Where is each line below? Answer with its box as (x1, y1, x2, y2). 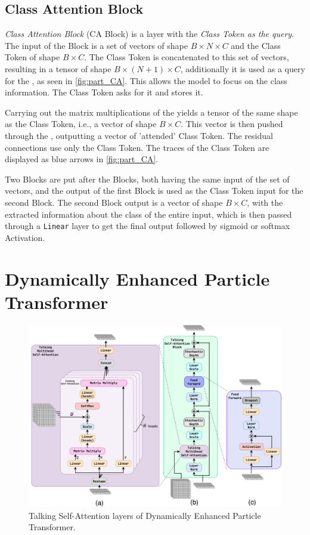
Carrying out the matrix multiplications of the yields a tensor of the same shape (5, 106, 298, 118)
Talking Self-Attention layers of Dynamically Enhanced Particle (29, 509, 261, 521)
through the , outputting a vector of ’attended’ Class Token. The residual (5, 129, 273, 141)
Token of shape (5, 51, 60, 63)
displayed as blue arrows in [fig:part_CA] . (5, 153, 159, 165)
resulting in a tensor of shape (5, 62, 111, 75)
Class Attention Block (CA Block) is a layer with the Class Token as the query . (5, 27, 294, 40)
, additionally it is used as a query (180, 62, 305, 75)
